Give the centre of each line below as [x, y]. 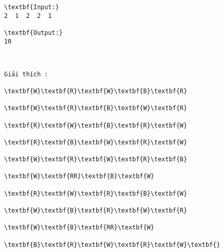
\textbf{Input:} [32, 7]
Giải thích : [26, 74]
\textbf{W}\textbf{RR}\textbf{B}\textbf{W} [79, 176]
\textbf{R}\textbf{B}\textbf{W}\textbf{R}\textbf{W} [96, 142]
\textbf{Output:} [33, 33]
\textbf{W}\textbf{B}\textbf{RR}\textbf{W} [79, 228]
